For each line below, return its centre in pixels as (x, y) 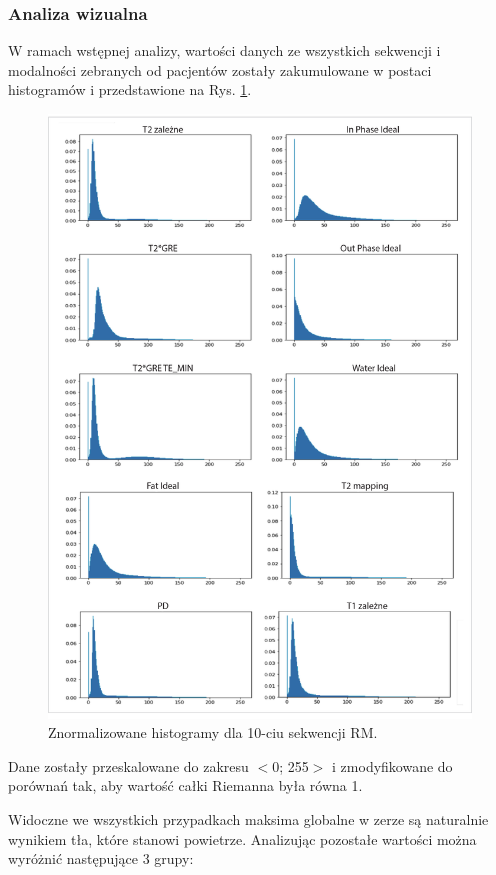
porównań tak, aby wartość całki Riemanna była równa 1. (185, 785)
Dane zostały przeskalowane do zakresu (128, 765)
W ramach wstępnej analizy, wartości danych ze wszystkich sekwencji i (224, 50)
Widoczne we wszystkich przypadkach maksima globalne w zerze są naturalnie (248, 819)
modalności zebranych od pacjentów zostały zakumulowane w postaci (220, 69)
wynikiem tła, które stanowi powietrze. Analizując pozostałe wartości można (242, 838)
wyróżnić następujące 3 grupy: (101, 858)
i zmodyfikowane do (392, 765)
